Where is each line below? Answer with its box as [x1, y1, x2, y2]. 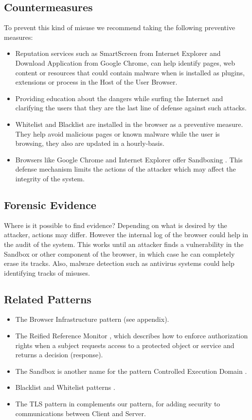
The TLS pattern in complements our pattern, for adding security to [15, 399, 220, 409]
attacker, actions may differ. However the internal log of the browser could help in [4, 229, 249, 240]
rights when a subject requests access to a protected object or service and [15, 340, 234, 350]
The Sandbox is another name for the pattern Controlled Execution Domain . [15, 366, 247, 376]
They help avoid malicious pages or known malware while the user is [15, 128, 220, 139]
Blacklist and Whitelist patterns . [15, 382, 115, 392]
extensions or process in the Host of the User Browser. [15, 77, 178, 87]
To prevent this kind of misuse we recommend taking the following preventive [4, 22, 235, 33]
